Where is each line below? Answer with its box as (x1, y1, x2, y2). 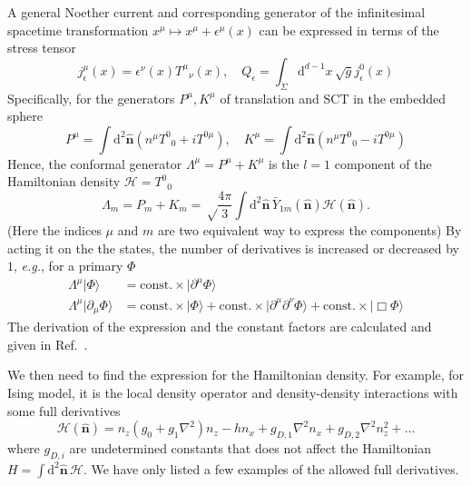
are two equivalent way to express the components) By (157, 220, 462, 239)
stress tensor (7, 38, 76, 57)
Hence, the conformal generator (7, 154, 182, 173)
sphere (7, 106, 44, 125)
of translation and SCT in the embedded (220, 88, 446, 107)
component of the (334, 154, 432, 173)
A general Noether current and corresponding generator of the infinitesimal (7, 3, 426, 21)
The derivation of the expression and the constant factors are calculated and (7, 317, 432, 336)
